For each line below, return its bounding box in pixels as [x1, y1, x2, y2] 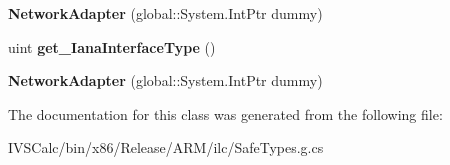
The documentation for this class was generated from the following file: [8, 103, 443, 124]
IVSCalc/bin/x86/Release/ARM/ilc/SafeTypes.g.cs [8, 137, 324, 158]
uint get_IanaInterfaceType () [8, 36, 216, 57]
